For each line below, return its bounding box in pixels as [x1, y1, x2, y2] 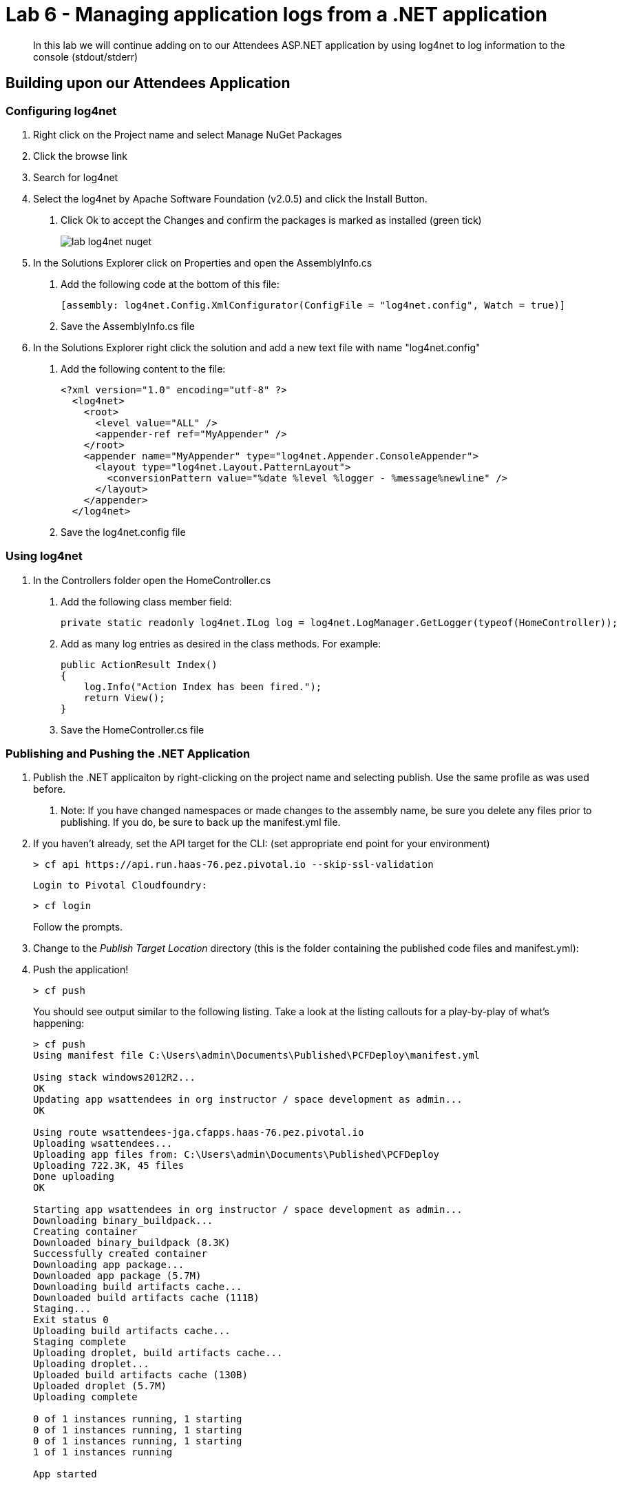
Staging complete [33, 1336, 126, 1348]
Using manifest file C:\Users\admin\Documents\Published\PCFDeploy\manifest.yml [33, 1050, 481, 1061]
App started [33, 1468, 97, 1480]
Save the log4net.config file [61, 526, 186, 538]
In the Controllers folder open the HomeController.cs [33, 574, 271, 586]
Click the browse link [33, 149, 128, 162]
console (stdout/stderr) [33, 50, 138, 63]
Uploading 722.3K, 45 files [33, 1160, 185, 1172]
